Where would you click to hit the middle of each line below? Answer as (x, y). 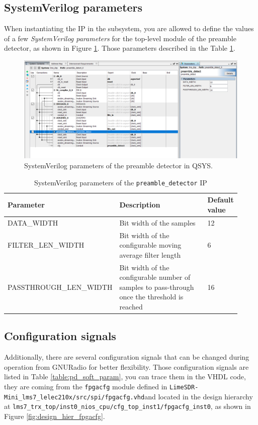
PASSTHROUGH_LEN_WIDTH (60, 287)
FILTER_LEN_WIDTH (46, 245)
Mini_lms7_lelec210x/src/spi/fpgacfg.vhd (74, 397)
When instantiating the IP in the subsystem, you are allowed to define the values (129, 28)
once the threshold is (151, 297)
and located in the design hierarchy (199, 396)
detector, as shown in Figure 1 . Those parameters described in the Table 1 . (120, 48)
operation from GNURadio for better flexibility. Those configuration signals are (126, 366)
